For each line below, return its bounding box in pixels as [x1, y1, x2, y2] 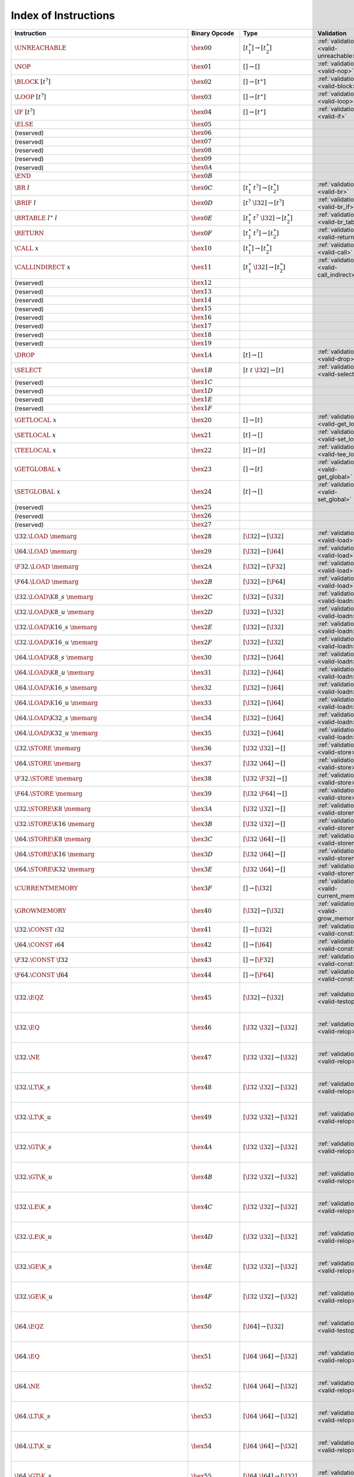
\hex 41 [191, 925, 212, 933]
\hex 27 [191, 520, 212, 528]
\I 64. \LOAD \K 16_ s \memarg [14, 684, 97, 691]
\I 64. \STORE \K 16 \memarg [14, 850, 95, 858]
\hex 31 [191, 668, 212, 676]
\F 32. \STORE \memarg [14, 775, 83, 782]
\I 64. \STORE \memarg [14, 759, 81, 767]
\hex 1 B [191, 366, 213, 375]
